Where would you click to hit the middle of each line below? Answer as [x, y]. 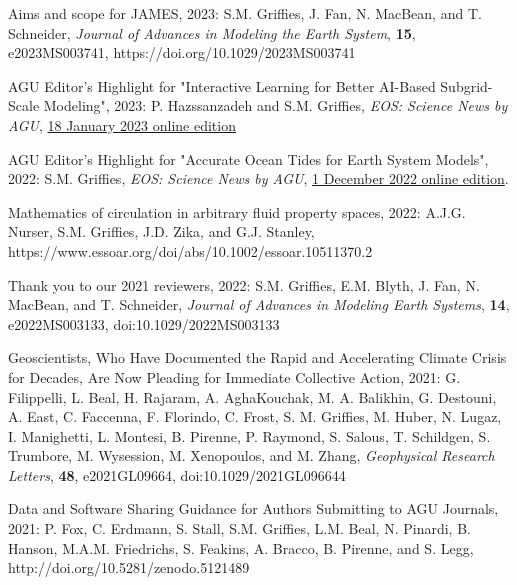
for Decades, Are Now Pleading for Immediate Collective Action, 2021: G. [234, 376]
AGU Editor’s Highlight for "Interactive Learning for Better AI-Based [222, 85]
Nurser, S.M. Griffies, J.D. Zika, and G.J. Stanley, [161, 231]
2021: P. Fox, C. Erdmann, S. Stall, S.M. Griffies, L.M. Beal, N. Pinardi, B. [239, 528]
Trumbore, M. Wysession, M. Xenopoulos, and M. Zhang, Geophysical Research [251, 455]
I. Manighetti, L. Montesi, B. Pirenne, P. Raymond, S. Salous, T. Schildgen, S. [249, 435]
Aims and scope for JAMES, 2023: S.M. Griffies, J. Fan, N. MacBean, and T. [245, 13]
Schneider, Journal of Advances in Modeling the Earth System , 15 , [212, 32]
